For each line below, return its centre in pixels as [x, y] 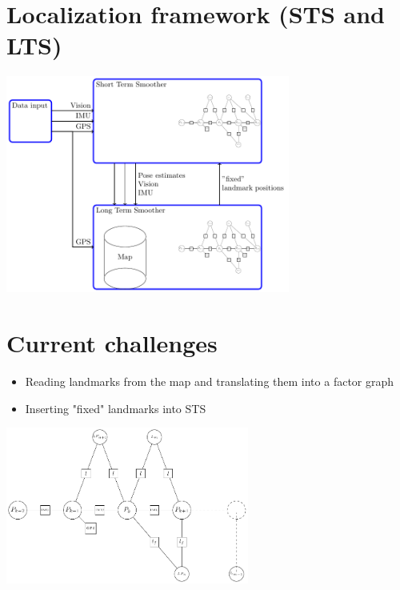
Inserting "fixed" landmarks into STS [116, 408]
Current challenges [112, 343]
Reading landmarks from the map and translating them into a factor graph [210, 381]
